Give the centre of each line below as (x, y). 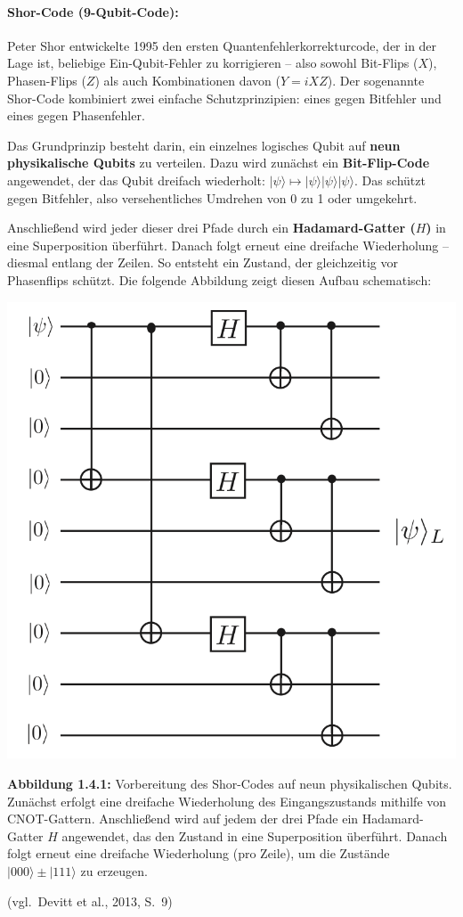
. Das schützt (390, 180)
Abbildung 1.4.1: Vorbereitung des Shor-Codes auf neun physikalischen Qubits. (230, 783)
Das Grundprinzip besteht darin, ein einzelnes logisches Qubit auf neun (204, 145)
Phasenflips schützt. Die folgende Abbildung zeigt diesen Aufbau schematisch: (219, 279)
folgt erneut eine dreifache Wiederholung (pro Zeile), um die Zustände (199, 853)
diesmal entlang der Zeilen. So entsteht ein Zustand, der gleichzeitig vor (203, 262)
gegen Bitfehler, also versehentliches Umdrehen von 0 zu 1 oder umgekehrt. (212, 197)
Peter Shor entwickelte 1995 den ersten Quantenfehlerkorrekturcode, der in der (222, 45)
